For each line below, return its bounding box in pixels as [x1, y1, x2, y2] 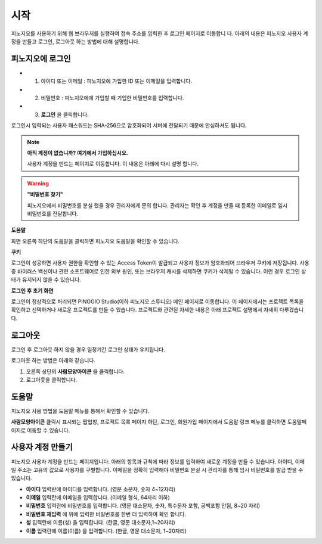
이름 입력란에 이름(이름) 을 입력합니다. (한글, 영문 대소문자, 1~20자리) [26, 527, 187, 534]
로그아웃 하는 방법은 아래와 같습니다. [11, 357, 95, 364]
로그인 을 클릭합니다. [41, 111, 89, 118]
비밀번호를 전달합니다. [27, 210, 79, 217]
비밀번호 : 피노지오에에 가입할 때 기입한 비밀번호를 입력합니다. [41, 94, 184, 101]
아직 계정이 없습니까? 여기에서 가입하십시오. [27, 149, 128, 156]
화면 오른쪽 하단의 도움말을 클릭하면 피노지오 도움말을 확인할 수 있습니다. [11, 237, 180, 244]
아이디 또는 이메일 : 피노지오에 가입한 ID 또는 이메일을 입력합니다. [41, 77, 193, 85]
